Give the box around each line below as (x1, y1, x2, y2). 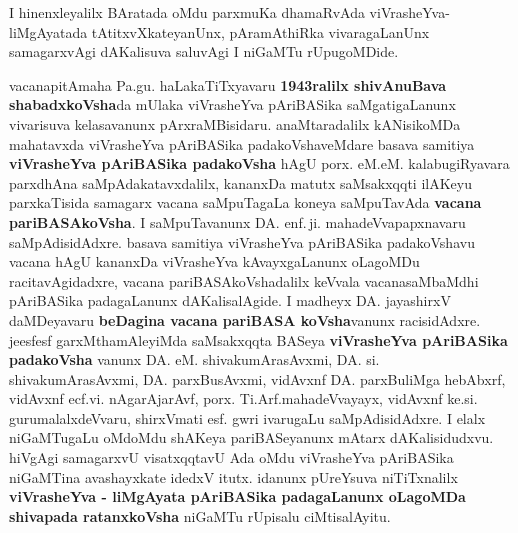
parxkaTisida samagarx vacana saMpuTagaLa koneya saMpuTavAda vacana (9, 192, 482, 213)
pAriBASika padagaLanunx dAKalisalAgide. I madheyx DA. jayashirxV (9, 290, 451, 311)
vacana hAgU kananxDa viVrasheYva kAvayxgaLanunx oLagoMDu (9, 251, 420, 272)
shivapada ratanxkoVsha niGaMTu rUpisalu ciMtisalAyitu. (9, 505, 391, 526)
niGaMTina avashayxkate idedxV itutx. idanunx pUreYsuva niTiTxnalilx (9, 466, 458, 487)
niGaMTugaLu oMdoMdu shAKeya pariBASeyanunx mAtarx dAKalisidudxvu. (9, 427, 494, 448)
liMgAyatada (9, 21, 88, 42)
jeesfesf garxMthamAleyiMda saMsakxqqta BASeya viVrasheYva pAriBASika (9, 329, 508, 350)
